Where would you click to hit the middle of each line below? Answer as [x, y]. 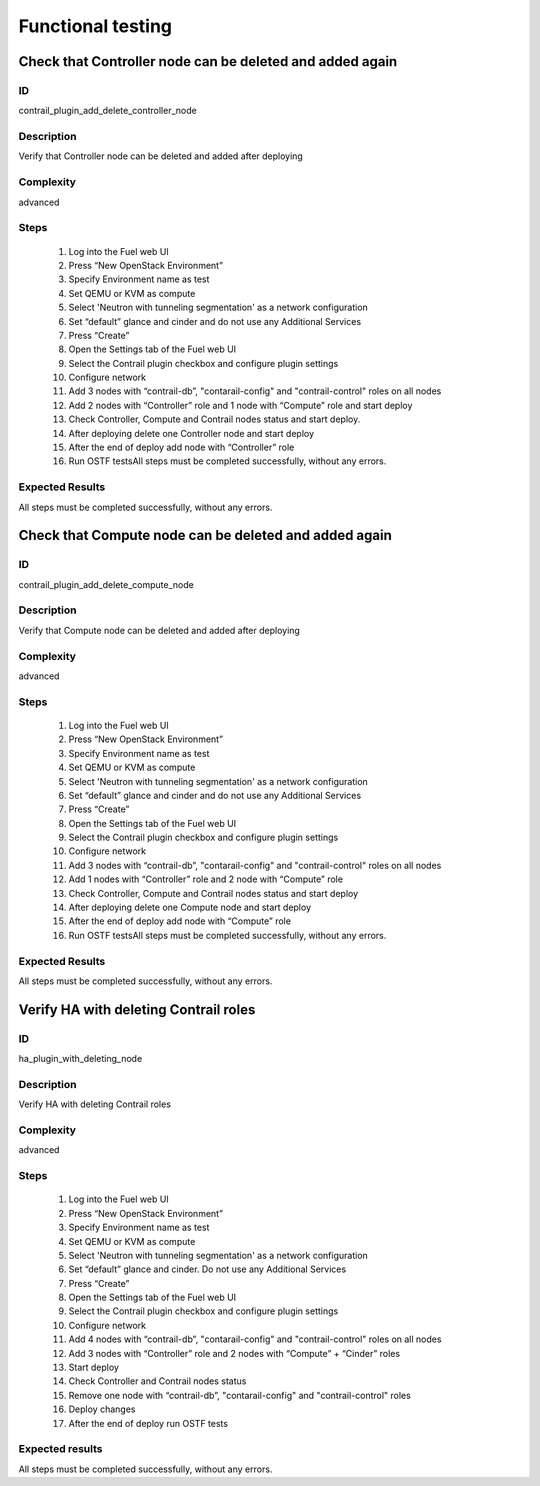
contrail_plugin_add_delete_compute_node [106, 584]
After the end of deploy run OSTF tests [148, 1423]
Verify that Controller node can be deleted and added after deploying [161, 156]
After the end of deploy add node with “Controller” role [181, 447]
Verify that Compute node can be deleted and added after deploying [159, 630]
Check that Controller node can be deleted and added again [208, 61]
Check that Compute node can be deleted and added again [205, 535]
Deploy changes [102, 1409]
